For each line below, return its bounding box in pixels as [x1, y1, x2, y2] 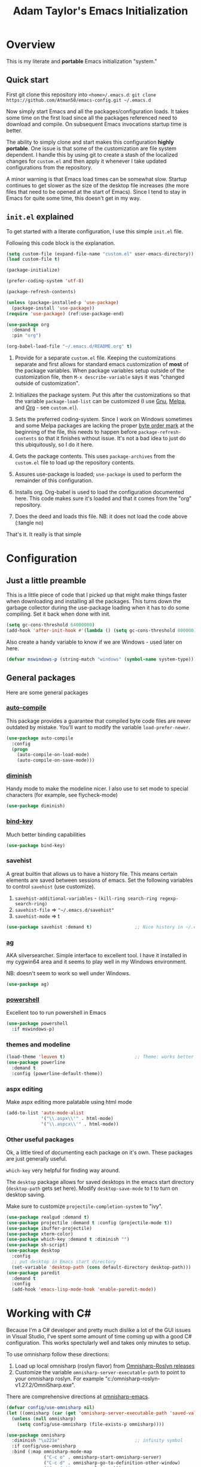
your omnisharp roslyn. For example [14, 1375, 104, 1383]
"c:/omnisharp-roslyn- [105, 1375, 160, 1383]
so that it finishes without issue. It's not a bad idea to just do [38, 435, 187, 442]
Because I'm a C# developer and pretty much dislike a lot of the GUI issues [6, 1326, 191, 1334]
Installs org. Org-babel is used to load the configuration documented [14, 489, 184, 496]
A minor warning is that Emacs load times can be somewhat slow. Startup [6, 175, 187, 182]
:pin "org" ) [11, 333, 42, 339]
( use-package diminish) [6, 803, 66, 809]
